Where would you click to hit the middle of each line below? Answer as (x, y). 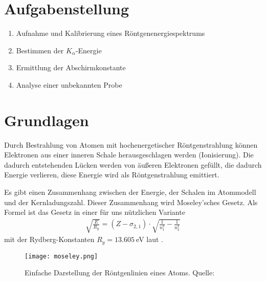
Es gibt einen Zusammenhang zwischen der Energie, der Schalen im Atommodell (130, 192)
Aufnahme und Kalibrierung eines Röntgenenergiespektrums (110, 33)
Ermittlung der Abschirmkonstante (71, 67)
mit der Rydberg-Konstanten (49, 239)
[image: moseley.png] (61, 256)
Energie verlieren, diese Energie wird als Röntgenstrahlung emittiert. (112, 175)
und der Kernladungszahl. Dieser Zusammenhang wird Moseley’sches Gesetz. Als (131, 202)
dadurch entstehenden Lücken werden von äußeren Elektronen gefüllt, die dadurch (133, 164)
